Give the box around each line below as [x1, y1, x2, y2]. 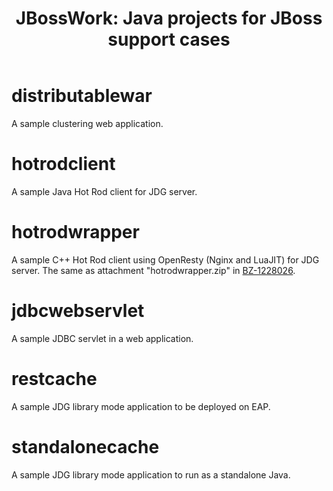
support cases [107, 28, 231, 51]
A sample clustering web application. [11, 117, 164, 129]
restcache [11, 367, 98, 390]
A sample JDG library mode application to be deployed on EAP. [11, 400, 271, 412]
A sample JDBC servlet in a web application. [11, 332, 194, 344]
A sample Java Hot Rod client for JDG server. [11, 185, 198, 197]
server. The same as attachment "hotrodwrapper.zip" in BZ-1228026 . [11, 264, 296, 276]
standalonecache [11, 435, 160, 458]
